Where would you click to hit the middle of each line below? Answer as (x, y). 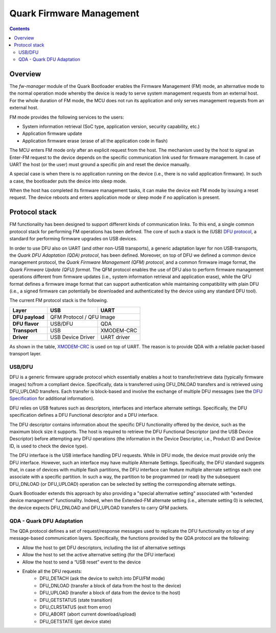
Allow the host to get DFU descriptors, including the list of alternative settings (104, 548)
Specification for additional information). (52, 398)
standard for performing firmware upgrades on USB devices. (73, 239)
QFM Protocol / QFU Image (83, 317)
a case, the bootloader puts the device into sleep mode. (68, 181)
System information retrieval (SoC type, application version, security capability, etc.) (111, 126)
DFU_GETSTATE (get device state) (75, 621)
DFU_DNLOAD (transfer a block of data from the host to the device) (110, 585)
